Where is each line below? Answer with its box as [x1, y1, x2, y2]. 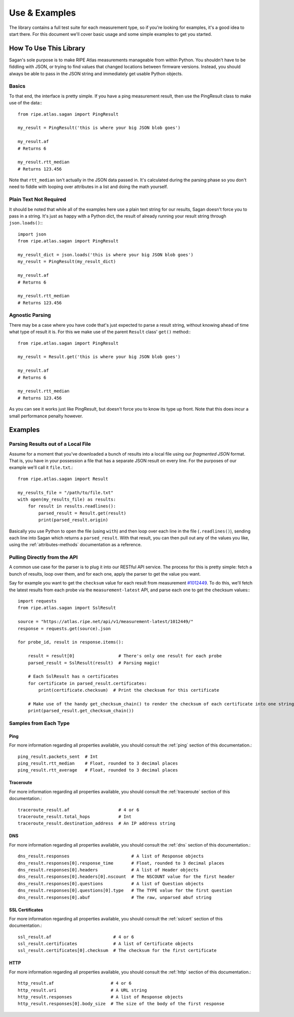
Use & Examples [9, 7, 76, 18]
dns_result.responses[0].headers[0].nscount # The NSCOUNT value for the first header [18, 874, 235, 879]
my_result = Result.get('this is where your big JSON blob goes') [18, 354, 181, 360]
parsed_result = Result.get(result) [38, 510, 127, 516]
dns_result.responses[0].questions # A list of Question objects [18, 881, 204, 886]
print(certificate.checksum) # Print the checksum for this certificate [38, 687, 220, 693]
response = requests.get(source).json [18, 626, 111, 631]
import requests [18, 598, 57, 604]
